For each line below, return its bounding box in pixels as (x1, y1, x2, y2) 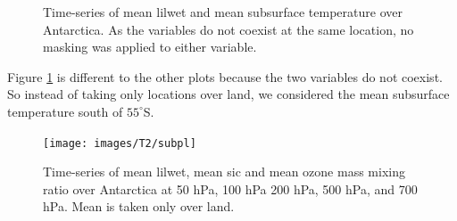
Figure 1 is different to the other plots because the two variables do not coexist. (7, 67, 443, 86)
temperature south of (7, 102, 123, 120)
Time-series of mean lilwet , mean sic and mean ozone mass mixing (43, 162, 405, 181)
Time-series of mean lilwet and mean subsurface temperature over (43, 3, 403, 20)
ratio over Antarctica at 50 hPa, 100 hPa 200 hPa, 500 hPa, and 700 (43, 179, 418, 198)
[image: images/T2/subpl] (43, 136, 196, 150)
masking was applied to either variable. (43, 37, 257, 56)
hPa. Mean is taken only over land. (43, 197, 235, 216)
